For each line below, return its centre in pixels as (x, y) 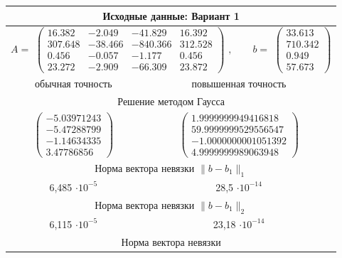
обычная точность (74, 83)
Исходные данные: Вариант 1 (171, 15)
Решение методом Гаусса (171, 101)
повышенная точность (239, 83)
